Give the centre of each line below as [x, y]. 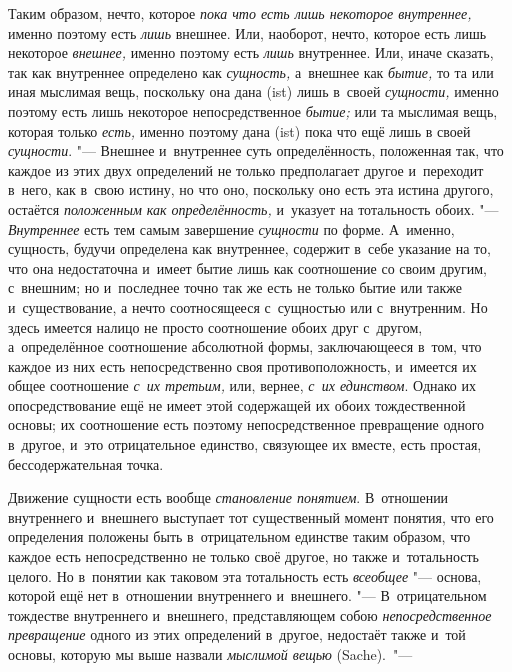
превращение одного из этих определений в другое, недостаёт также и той [237, 634]
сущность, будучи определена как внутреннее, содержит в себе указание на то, [249, 248]
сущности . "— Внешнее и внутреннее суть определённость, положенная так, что [256, 150]
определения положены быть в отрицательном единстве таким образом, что [239, 536]
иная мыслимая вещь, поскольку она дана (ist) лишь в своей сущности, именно [253, 91]
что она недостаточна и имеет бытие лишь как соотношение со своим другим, [248, 267]
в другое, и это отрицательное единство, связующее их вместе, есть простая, [245, 444]
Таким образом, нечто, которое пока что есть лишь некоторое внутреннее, [240, 13]
